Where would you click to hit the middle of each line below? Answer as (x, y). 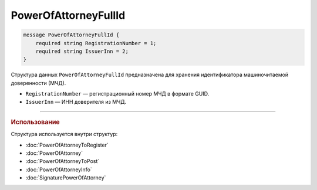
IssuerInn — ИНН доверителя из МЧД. (76, 102)
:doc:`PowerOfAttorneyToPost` (63, 161)
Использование (35, 122)
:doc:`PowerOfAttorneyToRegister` (67, 145)
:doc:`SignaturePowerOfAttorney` (66, 178)
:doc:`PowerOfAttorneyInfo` (59, 169)
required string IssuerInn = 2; (82, 51)
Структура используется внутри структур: (64, 134)
